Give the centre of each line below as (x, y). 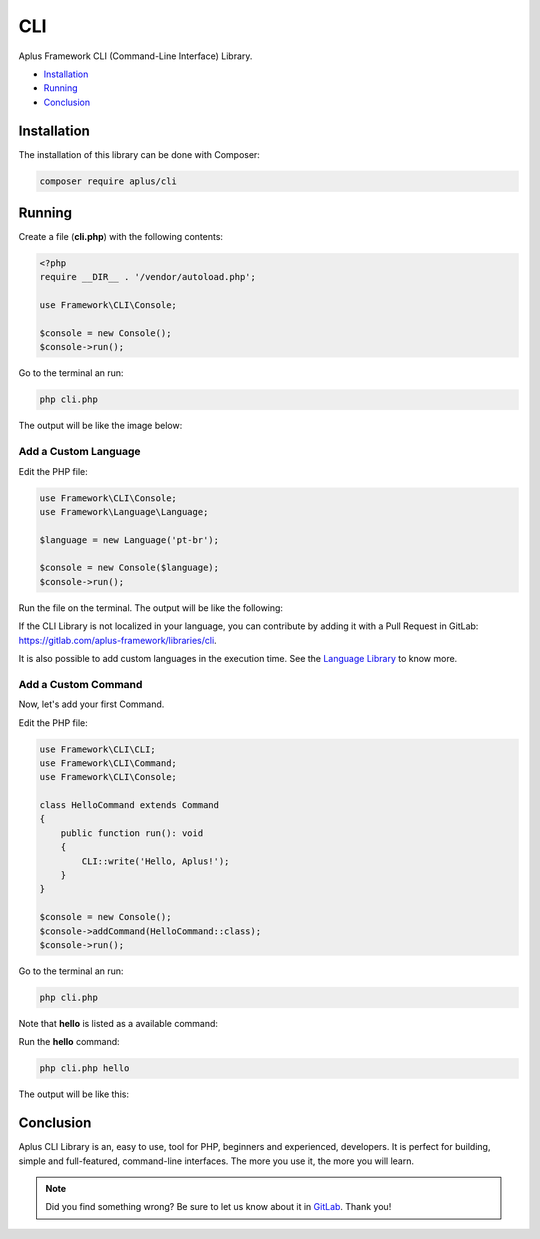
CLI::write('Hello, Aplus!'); (155, 861)
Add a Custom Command (80, 684)
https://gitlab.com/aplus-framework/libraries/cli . (117, 640)
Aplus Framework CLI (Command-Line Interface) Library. (135, 56)
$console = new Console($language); (129, 568)
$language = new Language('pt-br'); (129, 539)
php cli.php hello (84, 1068)
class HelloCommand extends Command (129, 805)
